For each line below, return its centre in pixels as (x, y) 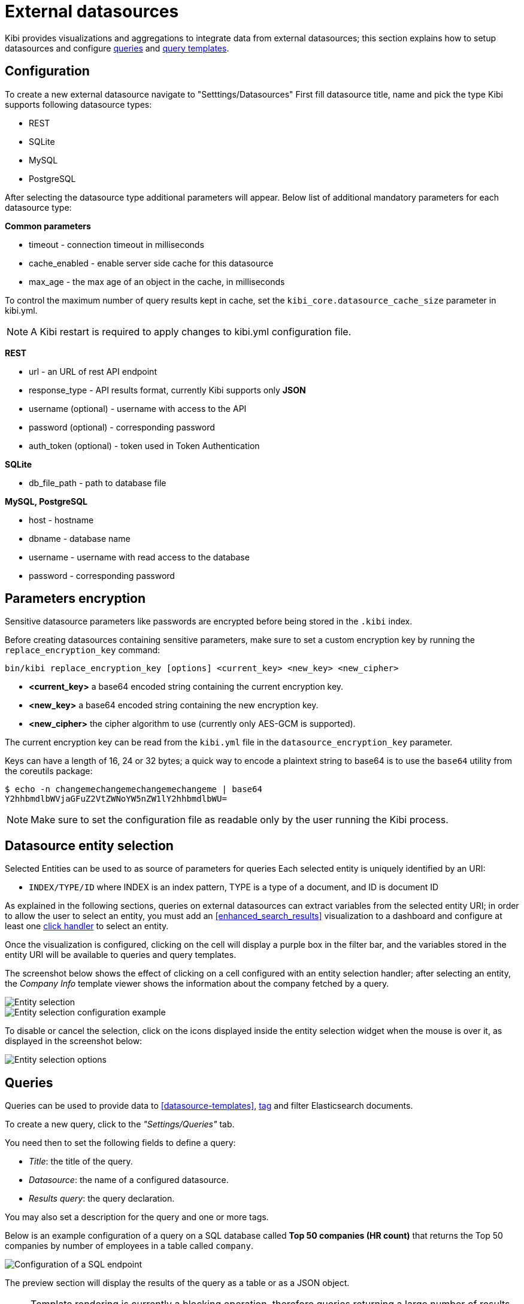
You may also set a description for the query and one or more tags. (137, 1217)
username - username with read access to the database (139, 557)
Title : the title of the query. (81, 1162)
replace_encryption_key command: (83, 650)
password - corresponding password (102, 575)
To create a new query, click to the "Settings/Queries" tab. (120, 1124)
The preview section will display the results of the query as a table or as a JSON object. (177, 1283)
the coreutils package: (49, 771)
